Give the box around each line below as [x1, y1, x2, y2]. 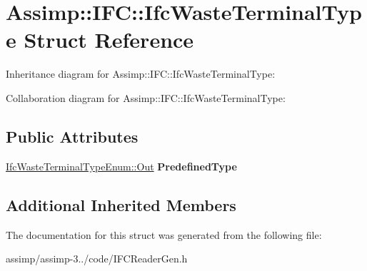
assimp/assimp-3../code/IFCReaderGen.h [6, 251, 188, 266]
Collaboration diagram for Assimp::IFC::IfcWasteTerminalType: [6, 90, 286, 105]
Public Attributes [6, 125, 139, 147]
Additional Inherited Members [6, 193, 236, 215]
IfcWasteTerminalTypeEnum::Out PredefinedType [6, 158, 237, 173]
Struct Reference [24, 25, 194, 54]
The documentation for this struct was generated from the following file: [6, 227, 322, 242]
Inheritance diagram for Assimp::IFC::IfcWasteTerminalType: [6, 66, 276, 81]
